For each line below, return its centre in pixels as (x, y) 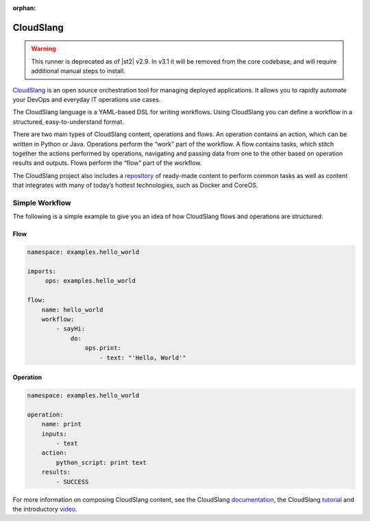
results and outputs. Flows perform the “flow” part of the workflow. (107, 163)
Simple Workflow (42, 203)
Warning (44, 49)
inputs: (54, 434)
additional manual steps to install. (78, 71)
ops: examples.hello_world (90, 281)
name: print (62, 424)
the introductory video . (45, 509)
